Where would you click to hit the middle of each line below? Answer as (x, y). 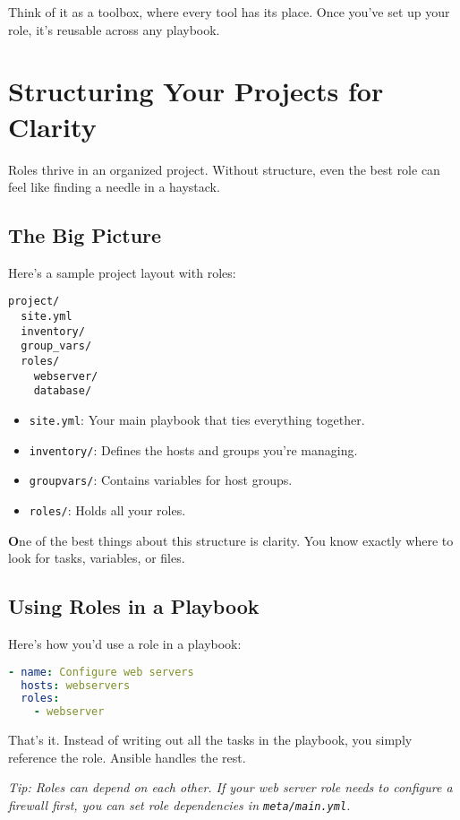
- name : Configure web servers (101, 672)
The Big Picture (85, 235)
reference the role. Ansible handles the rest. (127, 757)
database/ (63, 391)
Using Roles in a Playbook (134, 606)
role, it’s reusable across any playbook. (114, 29)
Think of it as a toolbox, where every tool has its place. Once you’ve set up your (229, 12)
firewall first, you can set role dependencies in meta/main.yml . (179, 804)
